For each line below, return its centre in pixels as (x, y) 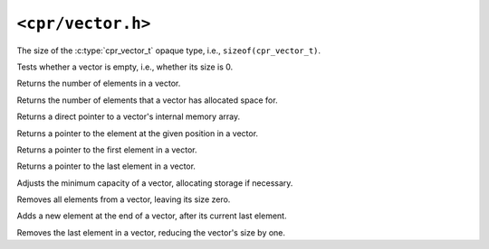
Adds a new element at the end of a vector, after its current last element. (152, 216)
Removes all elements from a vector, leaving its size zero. (124, 199)
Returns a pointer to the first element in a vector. (107, 150)
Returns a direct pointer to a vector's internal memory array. (128, 116)
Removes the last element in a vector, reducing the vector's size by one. (151, 232)
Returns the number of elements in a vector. (99, 83)
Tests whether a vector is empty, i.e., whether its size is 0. (125, 67)
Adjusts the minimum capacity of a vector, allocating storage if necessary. (155, 183)
